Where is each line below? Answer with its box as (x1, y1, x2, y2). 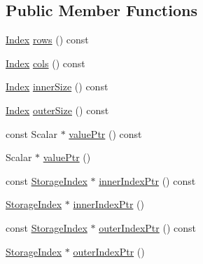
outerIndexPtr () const (99, 220, 196, 235)
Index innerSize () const (6, 79, 108, 94)
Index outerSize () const (6, 102, 109, 117)
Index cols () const (6, 55, 85, 70)
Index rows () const (6, 32, 89, 47)
